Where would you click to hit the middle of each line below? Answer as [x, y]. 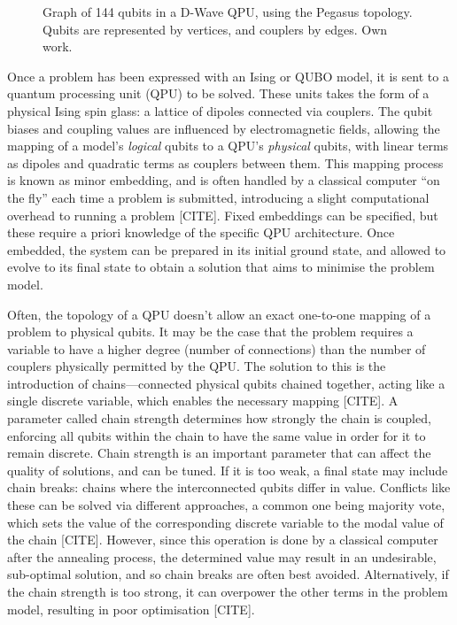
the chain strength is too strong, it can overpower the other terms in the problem [228, 591]
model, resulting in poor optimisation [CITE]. [131, 609]
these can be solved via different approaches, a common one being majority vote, [226, 505]
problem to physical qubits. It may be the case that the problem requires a [210, 332]
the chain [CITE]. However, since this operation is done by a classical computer [223, 540]
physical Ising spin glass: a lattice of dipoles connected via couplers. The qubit [220, 110]
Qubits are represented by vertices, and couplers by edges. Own [215, 29]
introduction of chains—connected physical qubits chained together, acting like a [226, 383]
